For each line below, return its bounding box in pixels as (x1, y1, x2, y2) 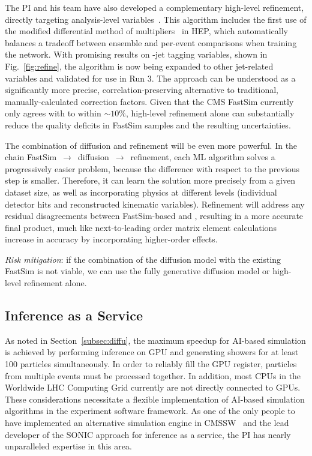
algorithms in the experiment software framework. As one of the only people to (5, 404, 295, 417)
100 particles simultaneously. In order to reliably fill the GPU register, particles (5, 358, 297, 370)
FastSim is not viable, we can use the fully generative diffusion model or (5, 265, 270, 277)
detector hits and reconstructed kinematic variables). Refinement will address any (5, 197, 305, 210)
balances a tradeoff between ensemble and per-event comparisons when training (5, 36, 297, 49)
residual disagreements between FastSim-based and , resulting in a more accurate (5, 209, 304, 222)
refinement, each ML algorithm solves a (130, 151, 275, 163)
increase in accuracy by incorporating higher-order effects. (5, 233, 218, 245)
